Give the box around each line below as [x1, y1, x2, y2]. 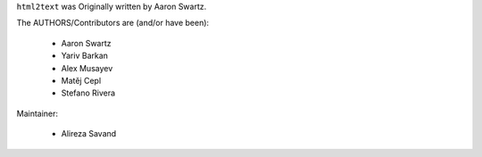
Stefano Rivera [61, 87, 116, 98]
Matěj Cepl [61, 75, 102, 86]
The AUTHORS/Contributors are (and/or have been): [16, 18, 210, 29]
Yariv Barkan [61, 50, 109, 62]
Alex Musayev [61, 62, 113, 73]
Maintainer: [16, 108, 58, 119]
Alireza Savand [61, 128, 117, 139]
